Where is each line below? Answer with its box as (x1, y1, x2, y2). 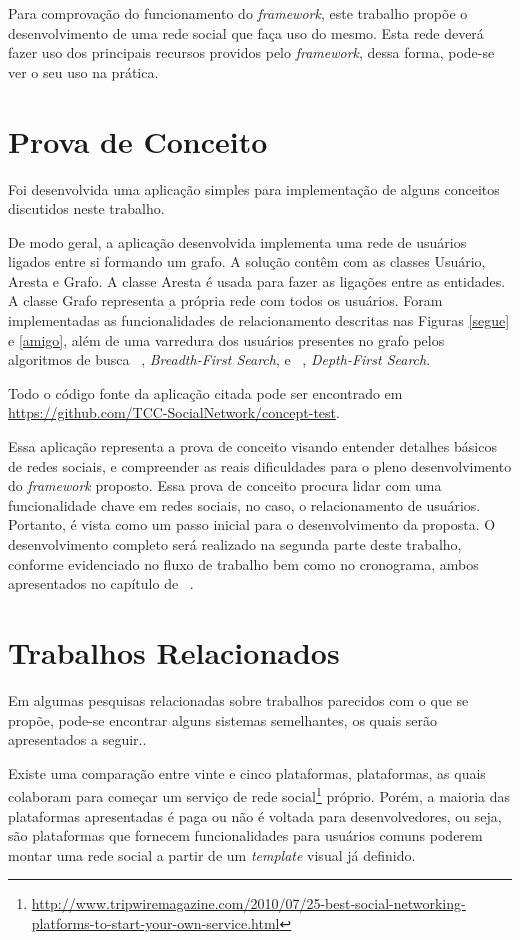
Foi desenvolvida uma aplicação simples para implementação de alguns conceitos (8, 178, 500, 199)
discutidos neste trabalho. (8, 198, 165, 219)
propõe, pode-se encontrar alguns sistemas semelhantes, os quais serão (8, 709, 438, 730)
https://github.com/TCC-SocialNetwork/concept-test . (8, 402, 340, 423)
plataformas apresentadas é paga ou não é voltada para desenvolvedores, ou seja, (8, 805, 502, 826)
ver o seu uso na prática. (8, 61, 159, 82)
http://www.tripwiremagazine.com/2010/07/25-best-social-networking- (31, 893, 466, 914)
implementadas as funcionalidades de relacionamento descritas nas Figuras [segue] (8, 310, 510, 331)
